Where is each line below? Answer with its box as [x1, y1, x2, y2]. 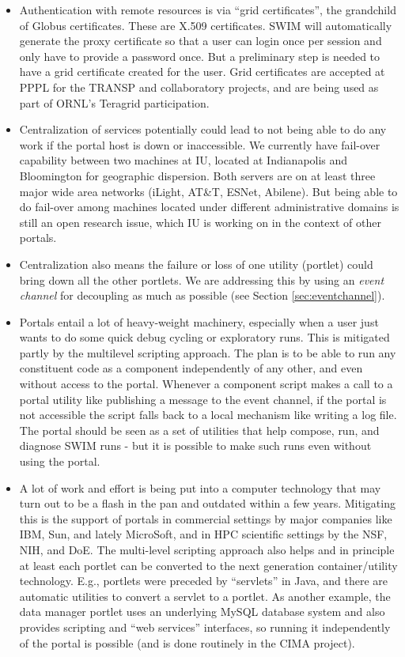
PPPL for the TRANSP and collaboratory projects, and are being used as [19, 78, 379, 95]
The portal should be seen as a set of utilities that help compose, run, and [19, 421, 380, 438]
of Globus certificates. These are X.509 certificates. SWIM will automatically [19, 17, 392, 33]
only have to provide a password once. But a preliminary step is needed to [19, 47, 380, 64]
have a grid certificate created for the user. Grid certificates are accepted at [19, 63, 385, 80]
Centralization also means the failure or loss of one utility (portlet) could [19, 255, 373, 272]
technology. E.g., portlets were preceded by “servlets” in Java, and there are [19, 572, 388, 589]
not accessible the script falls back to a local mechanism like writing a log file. [19, 406, 397, 423]
